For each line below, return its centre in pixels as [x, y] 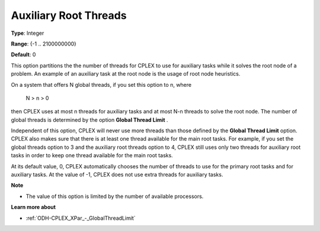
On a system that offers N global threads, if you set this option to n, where [101, 84]
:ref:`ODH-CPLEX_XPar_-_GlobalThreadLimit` [81, 218]
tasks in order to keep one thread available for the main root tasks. [92, 155]
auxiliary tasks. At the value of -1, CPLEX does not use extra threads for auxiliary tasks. [117, 175]
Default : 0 [23, 55]
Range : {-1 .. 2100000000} [44, 44]
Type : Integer [28, 33]
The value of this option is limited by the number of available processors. [115, 196]
